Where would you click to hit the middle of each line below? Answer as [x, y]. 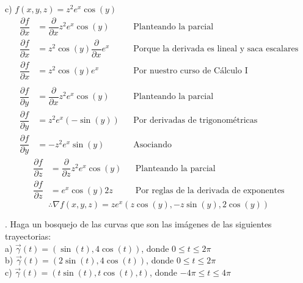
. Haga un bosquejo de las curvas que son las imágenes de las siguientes [138, 224]
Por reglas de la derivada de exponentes [210, 190]
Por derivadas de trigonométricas [195, 121]
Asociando [152, 145]
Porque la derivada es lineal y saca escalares [216, 49]
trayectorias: [28, 236]
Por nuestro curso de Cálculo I [191, 71]
